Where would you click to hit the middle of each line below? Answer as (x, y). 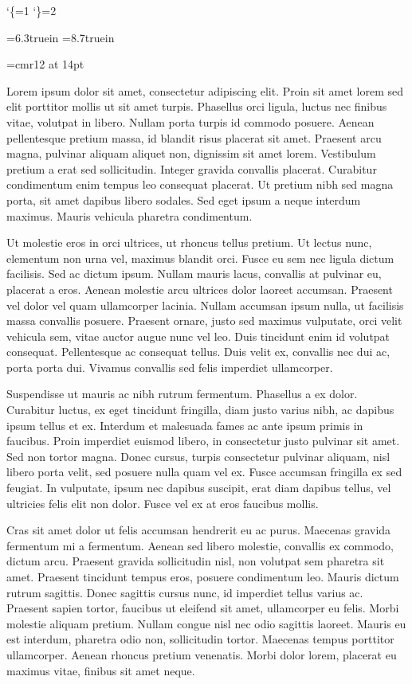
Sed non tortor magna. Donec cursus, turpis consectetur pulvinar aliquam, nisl (198, 456)
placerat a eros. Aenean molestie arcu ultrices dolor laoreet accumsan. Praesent (200, 289)
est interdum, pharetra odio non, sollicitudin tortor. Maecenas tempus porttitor (200, 639)
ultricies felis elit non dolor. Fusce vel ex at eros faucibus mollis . (163, 503)
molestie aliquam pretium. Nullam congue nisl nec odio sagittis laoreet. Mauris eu (206, 623)
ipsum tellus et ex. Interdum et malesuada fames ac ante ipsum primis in (185, 425)
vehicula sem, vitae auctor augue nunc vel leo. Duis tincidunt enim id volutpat (198, 336)
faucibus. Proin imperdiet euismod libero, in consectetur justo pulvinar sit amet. (203, 441)
